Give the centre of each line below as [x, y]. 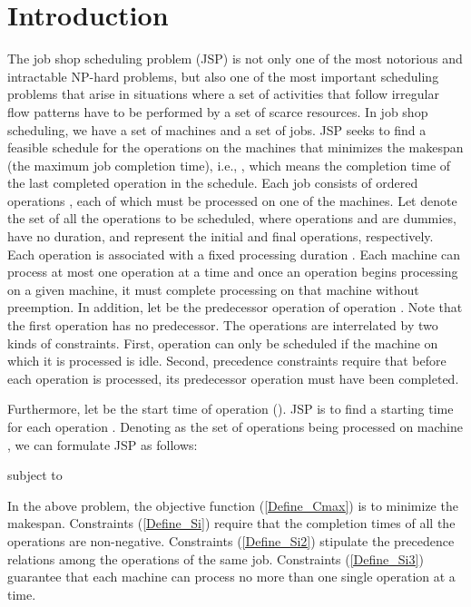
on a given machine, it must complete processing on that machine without [213, 289]
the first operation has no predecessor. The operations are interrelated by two [223, 325]
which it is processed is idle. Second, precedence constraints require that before [227, 361]
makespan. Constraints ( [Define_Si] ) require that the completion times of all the [231, 523]
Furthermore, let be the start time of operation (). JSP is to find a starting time [231, 409]
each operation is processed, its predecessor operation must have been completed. [233, 378]
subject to [35, 475]
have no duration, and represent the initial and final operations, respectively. [221, 236]
